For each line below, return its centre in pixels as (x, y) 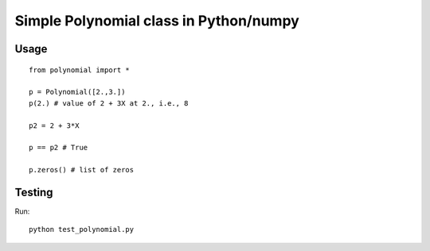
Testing (34, 192)
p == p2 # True (59, 148)
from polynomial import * (80, 70)
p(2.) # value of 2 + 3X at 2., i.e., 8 (109, 103)
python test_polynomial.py (82, 230)
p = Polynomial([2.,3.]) (77, 92)
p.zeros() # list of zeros (82, 170)
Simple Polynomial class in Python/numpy (157, 21)
